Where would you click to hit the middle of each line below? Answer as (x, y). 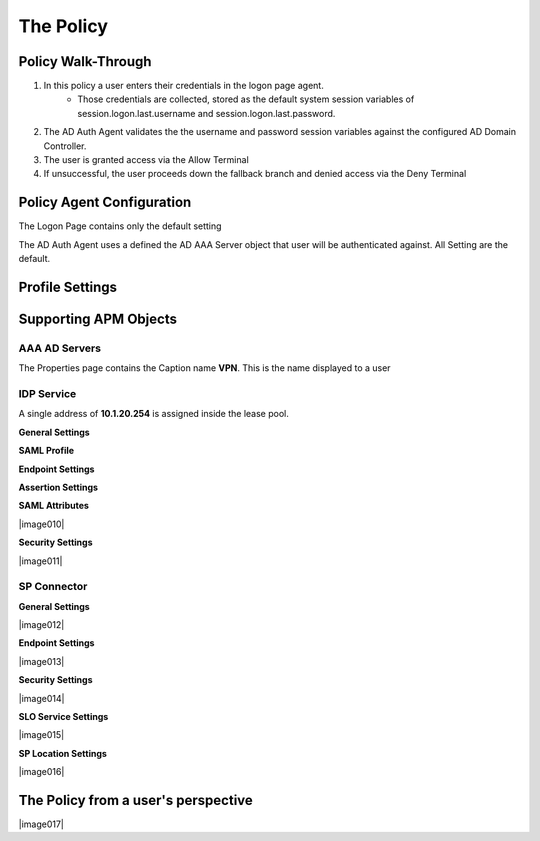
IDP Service (47, 394)
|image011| (40, 561)
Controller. (65, 146)
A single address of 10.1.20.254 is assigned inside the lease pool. (154, 414)
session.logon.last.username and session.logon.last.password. (206, 113)
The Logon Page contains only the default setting (120, 226)
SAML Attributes (54, 506)
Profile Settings (68, 286)
